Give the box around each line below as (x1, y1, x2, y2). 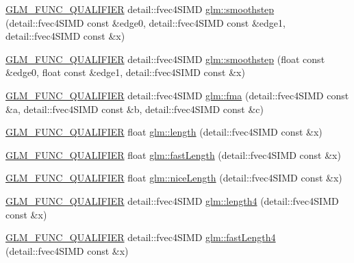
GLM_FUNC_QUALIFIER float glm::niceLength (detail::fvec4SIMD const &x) (5, 171, 342, 185)
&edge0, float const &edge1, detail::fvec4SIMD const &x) (5, 65, 245, 79)
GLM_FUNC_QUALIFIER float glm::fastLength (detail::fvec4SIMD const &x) (5, 147, 341, 162)
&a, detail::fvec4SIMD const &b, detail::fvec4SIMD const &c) (5, 101, 264, 116)
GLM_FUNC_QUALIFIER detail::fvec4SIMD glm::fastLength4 (5, 230, 276, 245)
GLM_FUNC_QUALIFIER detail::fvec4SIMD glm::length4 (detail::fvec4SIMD (5, 193, 339, 208)
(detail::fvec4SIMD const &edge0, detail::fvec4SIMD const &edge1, (5, 15, 286, 29)
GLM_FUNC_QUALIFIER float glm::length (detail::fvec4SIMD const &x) (5, 125, 323, 139)
